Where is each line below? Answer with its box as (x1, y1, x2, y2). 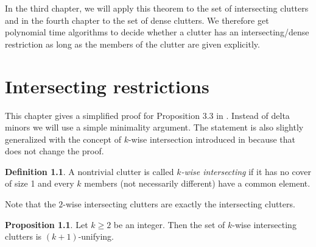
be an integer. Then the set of (113, 218, 225, 231)
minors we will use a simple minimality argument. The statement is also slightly (5, 121, 304, 134)
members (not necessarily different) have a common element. (84, 177, 311, 190)
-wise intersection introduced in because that (128, 132, 296, 145)
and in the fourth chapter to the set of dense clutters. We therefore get (5, 13, 269, 26)
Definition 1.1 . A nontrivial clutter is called (5, 165, 174, 177)
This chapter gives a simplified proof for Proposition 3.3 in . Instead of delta (5, 109, 290, 121)
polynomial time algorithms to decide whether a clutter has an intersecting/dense (5, 26, 309, 38)
